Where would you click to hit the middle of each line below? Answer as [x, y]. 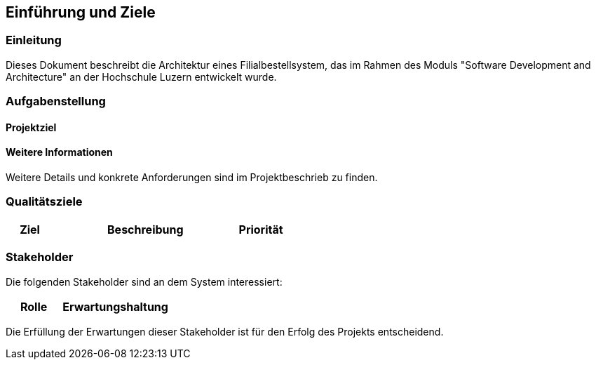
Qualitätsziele [44, 202]
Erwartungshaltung [115, 306]
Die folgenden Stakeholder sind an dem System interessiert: [144, 281]
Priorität [261, 229]
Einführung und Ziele [81, 12]
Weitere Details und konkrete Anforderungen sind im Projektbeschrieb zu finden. [192, 177]
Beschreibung [145, 229]
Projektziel [31, 127]
